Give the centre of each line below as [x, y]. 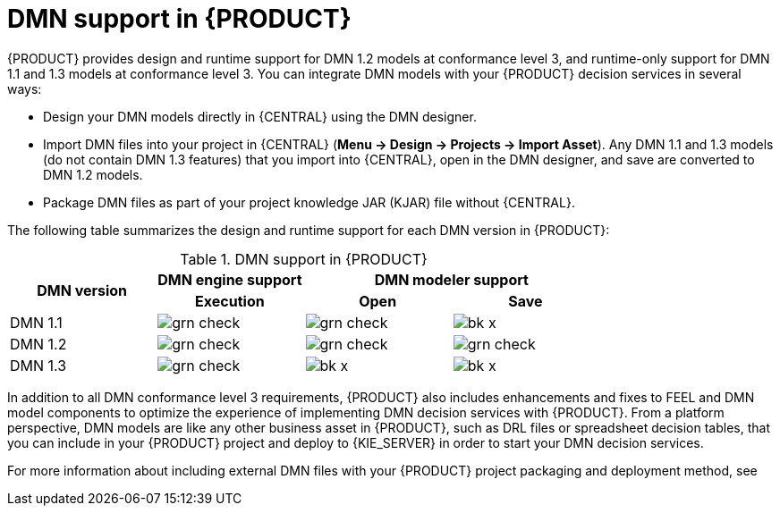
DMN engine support [230, 279]
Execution [230, 301]
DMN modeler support [451, 279]
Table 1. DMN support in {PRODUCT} [304, 259]
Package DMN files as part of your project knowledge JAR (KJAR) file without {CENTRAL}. [309, 202]
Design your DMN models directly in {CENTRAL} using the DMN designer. [260, 116]
